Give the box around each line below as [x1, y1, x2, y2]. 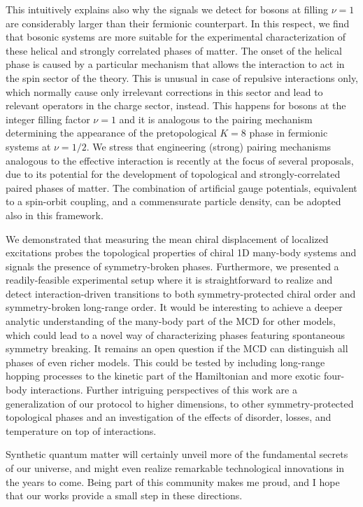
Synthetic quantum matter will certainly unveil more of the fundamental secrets [6, 447, 348, 461]
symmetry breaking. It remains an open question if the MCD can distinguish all [6, 341, 348, 356]
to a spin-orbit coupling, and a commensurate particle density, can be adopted [6, 194, 341, 209]
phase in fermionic [249, 125, 328, 140]
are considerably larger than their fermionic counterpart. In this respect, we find [6, 15, 350, 30]
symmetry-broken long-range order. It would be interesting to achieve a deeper [6, 300, 343, 314]
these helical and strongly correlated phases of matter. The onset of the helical [6, 43, 342, 57]
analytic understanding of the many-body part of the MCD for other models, [6, 314, 336, 328]
